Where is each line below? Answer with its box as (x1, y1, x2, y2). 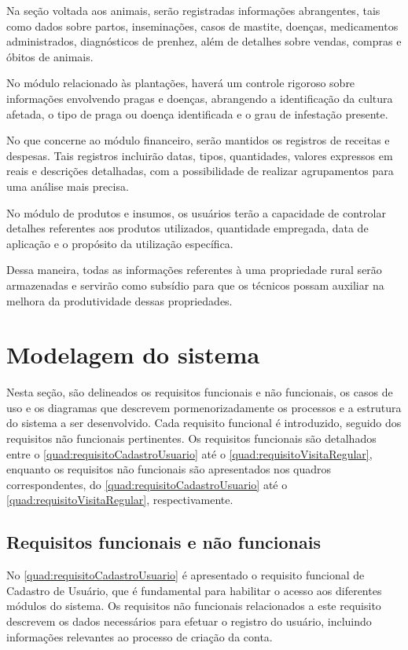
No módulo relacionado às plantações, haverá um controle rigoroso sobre (6, 75, 355, 91)
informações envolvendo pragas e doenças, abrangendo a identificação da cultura (6, 89, 393, 106)
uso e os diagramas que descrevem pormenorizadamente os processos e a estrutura (6, 399, 402, 415)
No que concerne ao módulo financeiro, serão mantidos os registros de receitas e (6, 132, 390, 148)
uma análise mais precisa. (6, 177, 129, 194)
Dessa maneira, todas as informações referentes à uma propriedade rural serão (6, 261, 382, 278)
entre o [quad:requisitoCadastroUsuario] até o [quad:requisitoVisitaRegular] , (6, 445, 373, 462)
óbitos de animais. (6, 48, 94, 64)
